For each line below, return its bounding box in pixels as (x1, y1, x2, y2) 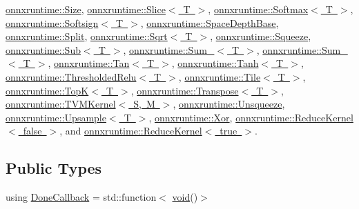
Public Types (6, 157, 102, 179)
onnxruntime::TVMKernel (6, 97, 116, 111)
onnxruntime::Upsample (6, 110, 106, 124)
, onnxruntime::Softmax (208, 2, 309, 16)
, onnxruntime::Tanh (171, 56, 259, 70)
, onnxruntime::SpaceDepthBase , (140, 15, 279, 30)
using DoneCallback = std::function (6, 190, 157, 204)
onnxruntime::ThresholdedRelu (6, 69, 137, 83)
